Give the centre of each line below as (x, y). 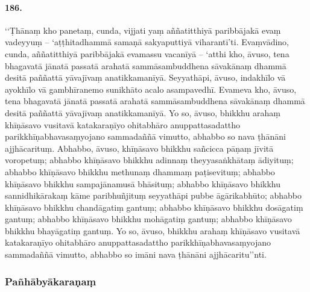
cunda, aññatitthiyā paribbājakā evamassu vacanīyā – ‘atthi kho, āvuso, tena (147, 53)
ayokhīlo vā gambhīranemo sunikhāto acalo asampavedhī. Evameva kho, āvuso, (151, 89)
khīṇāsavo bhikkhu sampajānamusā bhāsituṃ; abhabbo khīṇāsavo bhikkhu (143, 183)
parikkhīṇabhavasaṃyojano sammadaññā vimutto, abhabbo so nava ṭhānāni (145, 136)
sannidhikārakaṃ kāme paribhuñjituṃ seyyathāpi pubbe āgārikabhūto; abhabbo (153, 195)
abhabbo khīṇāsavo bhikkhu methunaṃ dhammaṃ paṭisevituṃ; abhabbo (140, 171)
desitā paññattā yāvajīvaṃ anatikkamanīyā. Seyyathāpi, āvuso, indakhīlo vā (145, 77)
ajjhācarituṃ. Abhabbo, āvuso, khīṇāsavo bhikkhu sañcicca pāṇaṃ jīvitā (139, 148)
